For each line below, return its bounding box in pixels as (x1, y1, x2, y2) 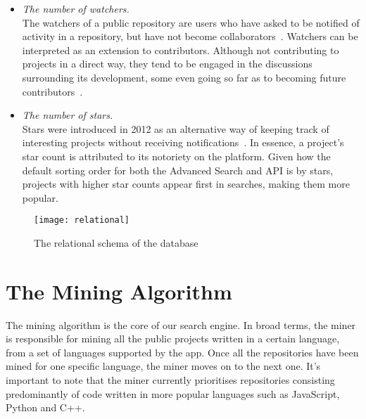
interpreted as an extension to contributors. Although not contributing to (22, 42, 339, 57)
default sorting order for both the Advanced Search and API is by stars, (22, 162, 334, 177)
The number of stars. (22, 108, 113, 122)
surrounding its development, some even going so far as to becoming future (22, 70, 346, 84)
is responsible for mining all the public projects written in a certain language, (6, 331, 340, 346)
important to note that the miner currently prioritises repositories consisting (6, 373, 335, 387)
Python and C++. (6, 400, 85, 415)
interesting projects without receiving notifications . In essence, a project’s (22, 135, 344, 150)
